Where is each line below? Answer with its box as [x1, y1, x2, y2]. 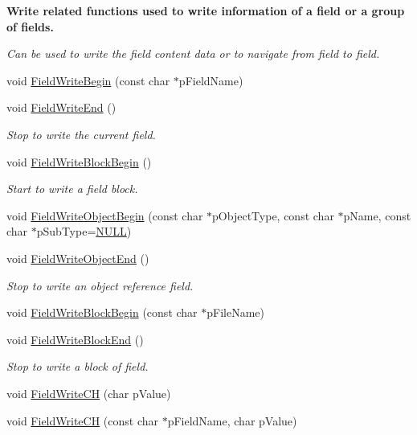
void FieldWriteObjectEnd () [6, 249, 149, 266]
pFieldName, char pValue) [167, 412, 297, 429]
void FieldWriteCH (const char [6, 412, 158, 429]
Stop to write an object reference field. [6, 277, 194, 293]
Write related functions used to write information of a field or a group [6, 2, 405, 18]
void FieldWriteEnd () [6, 99, 117, 116]
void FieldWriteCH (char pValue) [6, 384, 171, 401]
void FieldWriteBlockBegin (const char [6, 304, 198, 321]
